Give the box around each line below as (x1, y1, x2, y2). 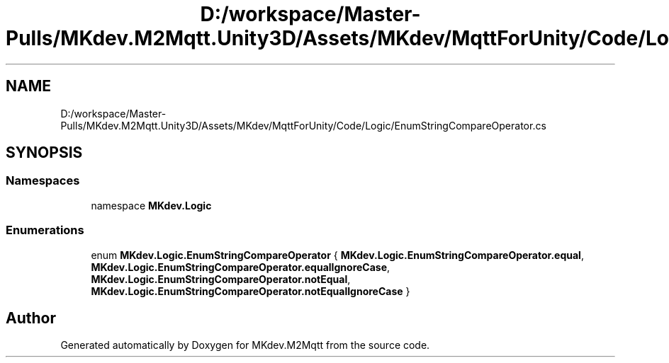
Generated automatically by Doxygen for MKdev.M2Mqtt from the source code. (60, 339, 430, 352)
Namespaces (6, 173, 80, 188)
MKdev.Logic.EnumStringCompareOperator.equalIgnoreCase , (91, 260, 390, 273)
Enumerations (6, 223, 84, 238)
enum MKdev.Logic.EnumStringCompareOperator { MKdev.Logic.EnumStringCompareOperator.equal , (91, 248, 584, 261)
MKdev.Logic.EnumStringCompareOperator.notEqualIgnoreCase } (91, 284, 410, 297)
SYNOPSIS (6, 144, 83, 162)
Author (6, 309, 56, 327)
